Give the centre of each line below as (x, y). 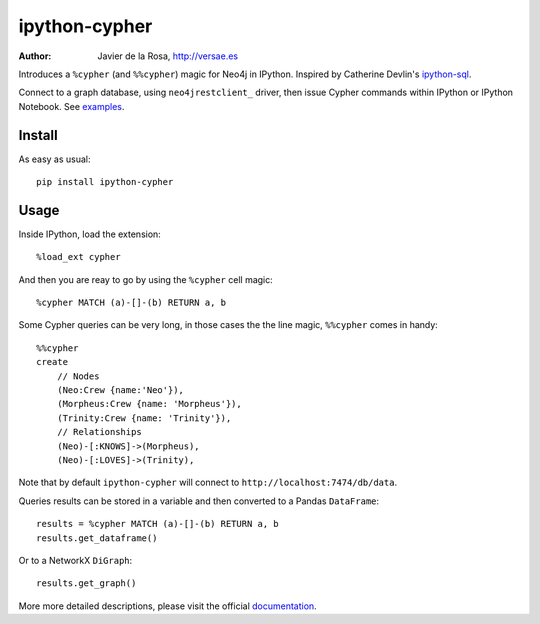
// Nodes (78, 376)
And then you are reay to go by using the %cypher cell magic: (146, 279)
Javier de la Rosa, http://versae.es (168, 56)
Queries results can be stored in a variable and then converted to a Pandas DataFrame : (199, 501)
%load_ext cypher (78, 257)
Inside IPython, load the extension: (90, 234)
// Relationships (99, 432)
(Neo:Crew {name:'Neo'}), (120, 390)
